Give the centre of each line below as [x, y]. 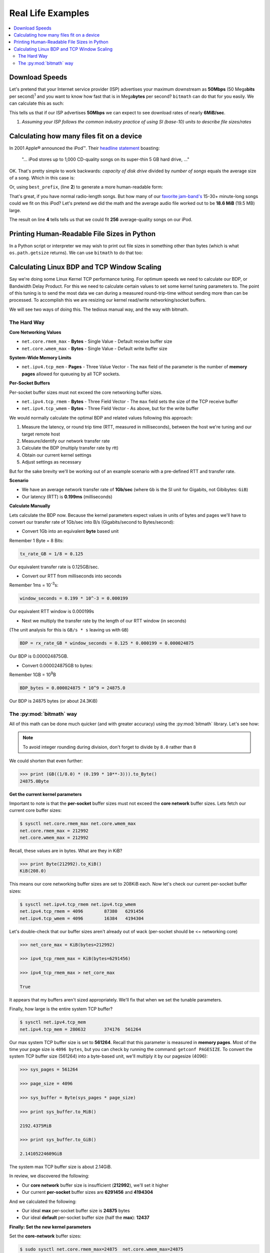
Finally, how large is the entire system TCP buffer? [61, 1009]
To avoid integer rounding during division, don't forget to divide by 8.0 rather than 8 [109, 747]
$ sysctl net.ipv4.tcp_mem [53, 1022]
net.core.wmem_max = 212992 [54, 838]
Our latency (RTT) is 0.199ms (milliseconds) [67, 497]
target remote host [41, 434]
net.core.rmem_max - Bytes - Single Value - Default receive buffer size [97, 341]
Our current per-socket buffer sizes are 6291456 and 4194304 [87, 1192]
